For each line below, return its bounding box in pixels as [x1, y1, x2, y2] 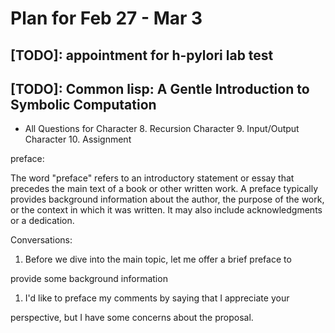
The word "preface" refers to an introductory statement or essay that [10, 172, 295, 184]
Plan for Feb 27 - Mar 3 [10, 7, 203, 30]
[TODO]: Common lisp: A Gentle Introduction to [10, 80, 310, 97]
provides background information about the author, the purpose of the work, [10, 193, 325, 206]
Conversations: [10, 234, 73, 246]
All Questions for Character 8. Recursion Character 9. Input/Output [24, 123, 300, 135]
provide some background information [10, 273, 168, 285]
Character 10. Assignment [24, 133, 132, 146]
